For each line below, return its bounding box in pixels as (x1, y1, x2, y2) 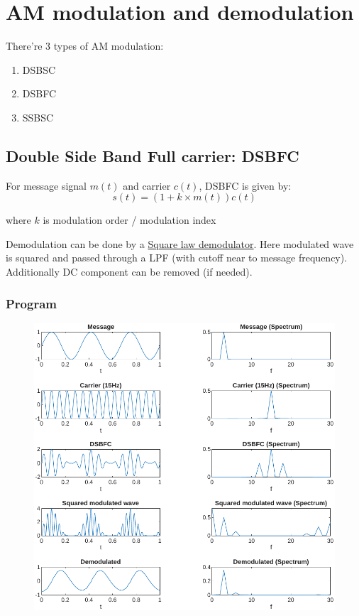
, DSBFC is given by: (199, 178, 292, 193)
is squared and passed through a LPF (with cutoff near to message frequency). (6, 250, 348, 265)
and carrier (123, 178, 171, 193)
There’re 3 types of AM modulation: (6, 38, 164, 53)
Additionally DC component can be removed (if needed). (6, 264, 253, 279)
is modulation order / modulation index (43, 212, 216, 227)
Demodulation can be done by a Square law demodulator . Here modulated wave (6, 236, 354, 251)
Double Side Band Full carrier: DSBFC (6, 144, 299, 166)
